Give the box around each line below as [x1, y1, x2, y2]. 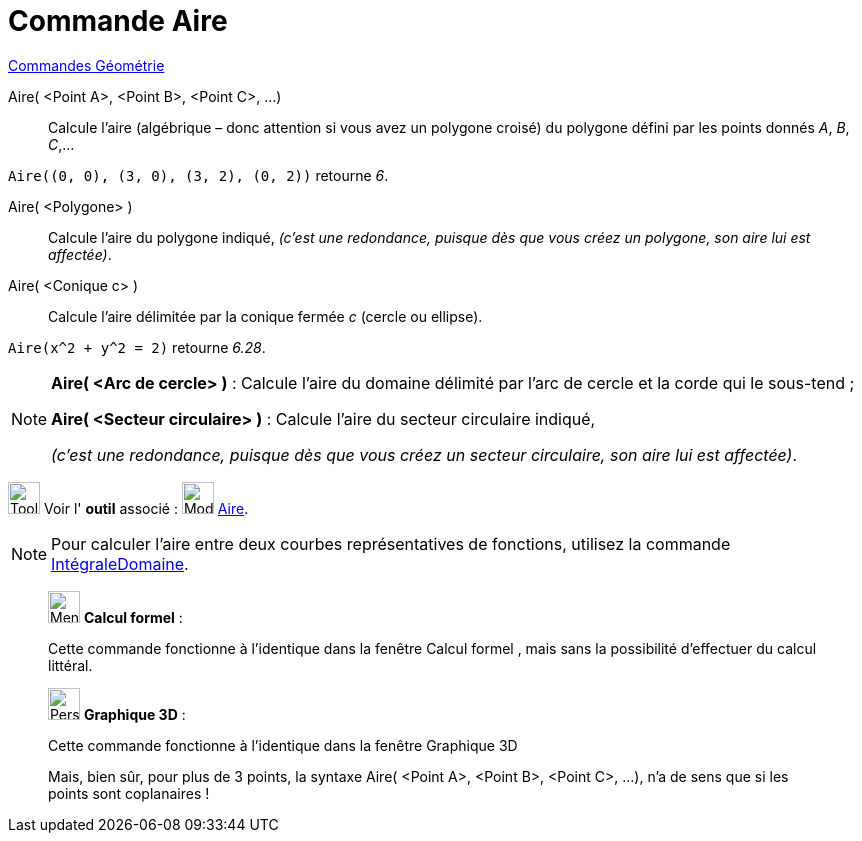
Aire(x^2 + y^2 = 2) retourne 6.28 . [8, 338, 266, 356]
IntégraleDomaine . [51, 553, 189, 574]
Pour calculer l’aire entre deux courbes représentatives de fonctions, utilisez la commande [51, 533, 731, 554]
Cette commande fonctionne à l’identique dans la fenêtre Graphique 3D [48, 736, 518, 754]
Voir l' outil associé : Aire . [43, 499, 249, 517]
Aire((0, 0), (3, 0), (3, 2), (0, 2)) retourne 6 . [8, 166, 389, 184]
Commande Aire [8, 4, 228, 38]
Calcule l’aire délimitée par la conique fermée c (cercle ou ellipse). [48, 307, 483, 325]
